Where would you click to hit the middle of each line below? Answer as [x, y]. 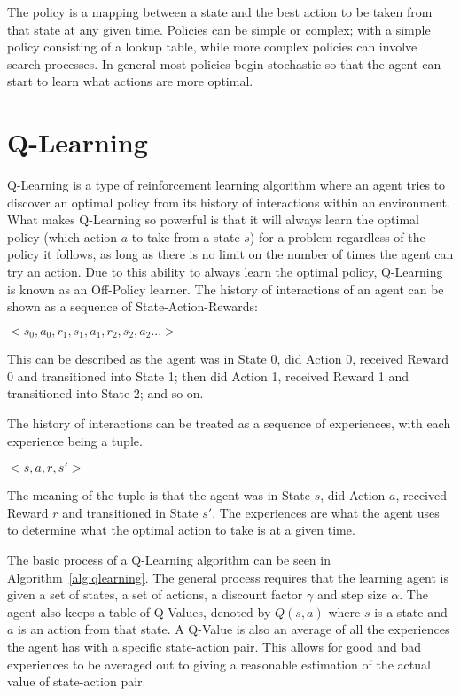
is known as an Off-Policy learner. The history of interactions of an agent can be [226, 289]
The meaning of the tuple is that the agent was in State [159, 495]
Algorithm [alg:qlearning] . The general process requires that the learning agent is [228, 577]
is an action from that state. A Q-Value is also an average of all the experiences [234, 629]
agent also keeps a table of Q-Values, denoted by [139, 611]
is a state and [411, 611]
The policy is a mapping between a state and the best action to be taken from [220, 12]
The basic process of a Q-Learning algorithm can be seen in [169, 560]
